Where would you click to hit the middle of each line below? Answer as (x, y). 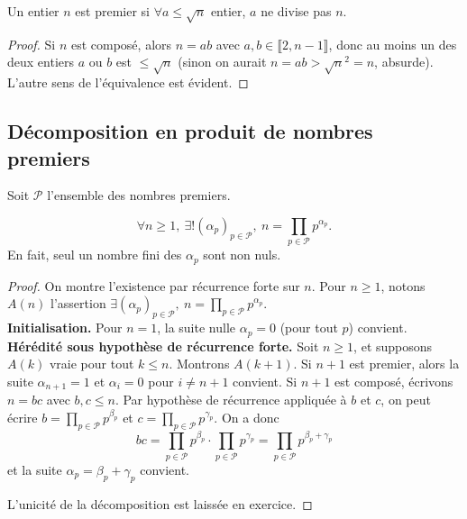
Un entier (33, 11)
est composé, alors (121, 44)
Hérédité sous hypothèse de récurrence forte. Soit (163, 346)
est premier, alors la (404, 364)
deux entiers (41, 62)
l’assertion (78, 303)
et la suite (35, 469)
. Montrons (199, 364)
